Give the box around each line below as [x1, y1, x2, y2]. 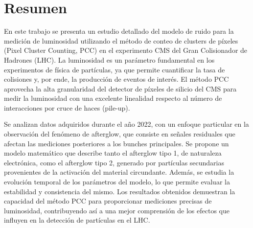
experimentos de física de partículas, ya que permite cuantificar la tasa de [4, 64, 225, 74]
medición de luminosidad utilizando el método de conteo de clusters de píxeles [4, 35, 238, 46]
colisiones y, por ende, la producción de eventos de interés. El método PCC [4, 74, 229, 84]
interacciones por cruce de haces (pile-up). [4, 102, 130, 113]
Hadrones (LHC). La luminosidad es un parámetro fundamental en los [4, 54, 215, 65]
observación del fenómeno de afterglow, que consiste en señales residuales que [4, 129, 235, 139]
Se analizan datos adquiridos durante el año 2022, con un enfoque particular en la [4, 119, 249, 129]
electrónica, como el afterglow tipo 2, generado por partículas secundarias [4, 157, 225, 167]
